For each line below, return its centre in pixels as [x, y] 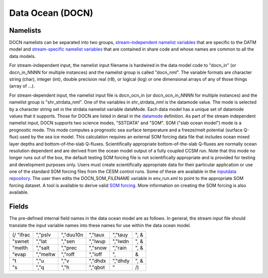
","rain [119, 248]
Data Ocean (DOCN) [51, 13]
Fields [19, 206]
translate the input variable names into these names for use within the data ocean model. [100, 225]
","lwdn [121, 241]
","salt [42, 248]
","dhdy [121, 261]
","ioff [95, 254]
